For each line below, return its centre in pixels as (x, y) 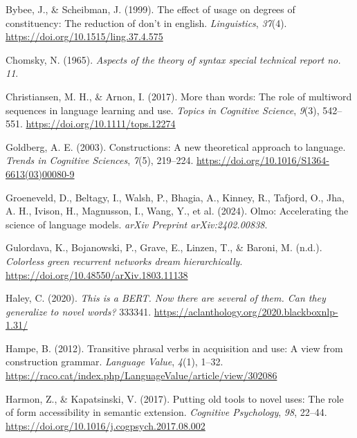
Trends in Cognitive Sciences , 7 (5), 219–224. (100, 160)
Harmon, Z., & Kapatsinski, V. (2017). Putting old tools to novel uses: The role (175, 398)
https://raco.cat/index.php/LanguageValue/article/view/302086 (141, 375)
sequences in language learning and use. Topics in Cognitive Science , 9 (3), (163, 110)
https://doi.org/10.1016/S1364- (263, 160)
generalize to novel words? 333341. (79, 311)
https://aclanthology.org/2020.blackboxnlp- (246, 311)
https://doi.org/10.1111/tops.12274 (101, 124)
